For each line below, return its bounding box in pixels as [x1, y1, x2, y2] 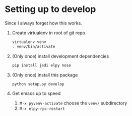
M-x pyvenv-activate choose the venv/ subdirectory [19, 100, 127, 106]
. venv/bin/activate [12, 44, 55, 49]
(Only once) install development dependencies [12, 53, 109, 59]
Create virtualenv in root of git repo [12, 29, 85, 35]
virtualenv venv [12, 39, 46, 44]
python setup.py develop [12, 81, 64, 86]
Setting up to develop [5, 3, 96, 15]
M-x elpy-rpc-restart [19, 106, 65, 111]
